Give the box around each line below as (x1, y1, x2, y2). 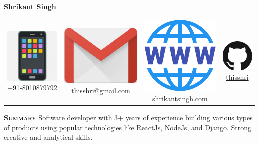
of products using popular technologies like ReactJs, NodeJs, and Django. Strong (4, 122, 251, 132)
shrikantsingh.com (152, 93, 208, 103)
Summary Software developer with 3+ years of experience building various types (4, 112, 253, 123)
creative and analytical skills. (4, 132, 93, 142)
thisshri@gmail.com (71, 85, 130, 95)
